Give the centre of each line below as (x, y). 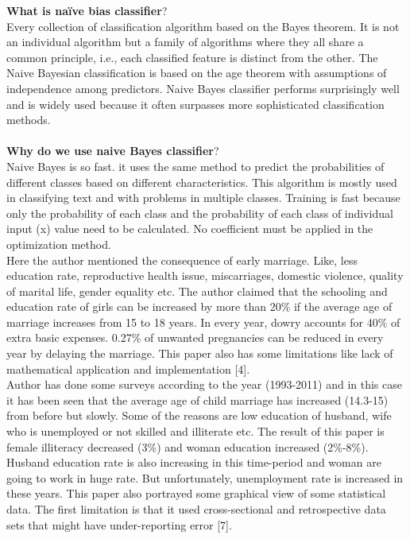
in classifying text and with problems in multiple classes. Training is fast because (203, 198)
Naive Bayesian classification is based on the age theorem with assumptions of (197, 73)
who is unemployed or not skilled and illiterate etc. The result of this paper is (195, 431)
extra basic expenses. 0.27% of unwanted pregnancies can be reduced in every (195, 337)
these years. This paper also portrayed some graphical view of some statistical (196, 493)
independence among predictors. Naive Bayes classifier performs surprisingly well (203, 88)
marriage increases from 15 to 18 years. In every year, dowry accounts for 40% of (203, 322)
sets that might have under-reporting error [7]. (119, 524)
